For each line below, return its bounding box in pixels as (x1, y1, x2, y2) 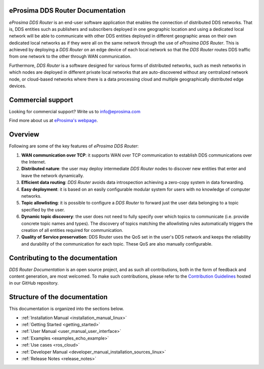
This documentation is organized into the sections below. (9, 306, 124, 312)
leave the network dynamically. (21, 172, 84, 178)
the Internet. (21, 159, 46, 165)
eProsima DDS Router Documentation (9, 6, 126, 15)
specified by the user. (21, 206, 66, 212)
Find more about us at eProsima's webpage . (9, 118, 98, 123)
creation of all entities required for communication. (21, 227, 123, 233)
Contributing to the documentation (9, 254, 117, 262)
